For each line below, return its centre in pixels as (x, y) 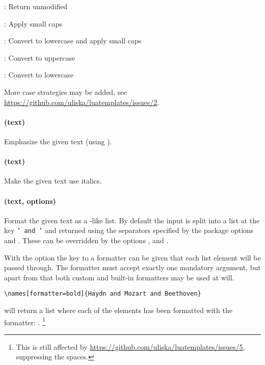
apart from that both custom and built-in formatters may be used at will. (119, 277)
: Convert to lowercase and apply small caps (73, 41)
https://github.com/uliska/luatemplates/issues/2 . (82, 102)
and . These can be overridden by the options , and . (86, 240)
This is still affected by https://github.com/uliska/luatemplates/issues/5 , (130, 346)
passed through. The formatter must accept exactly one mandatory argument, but (132, 267)
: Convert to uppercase (40, 57)
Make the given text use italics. (53, 181)
